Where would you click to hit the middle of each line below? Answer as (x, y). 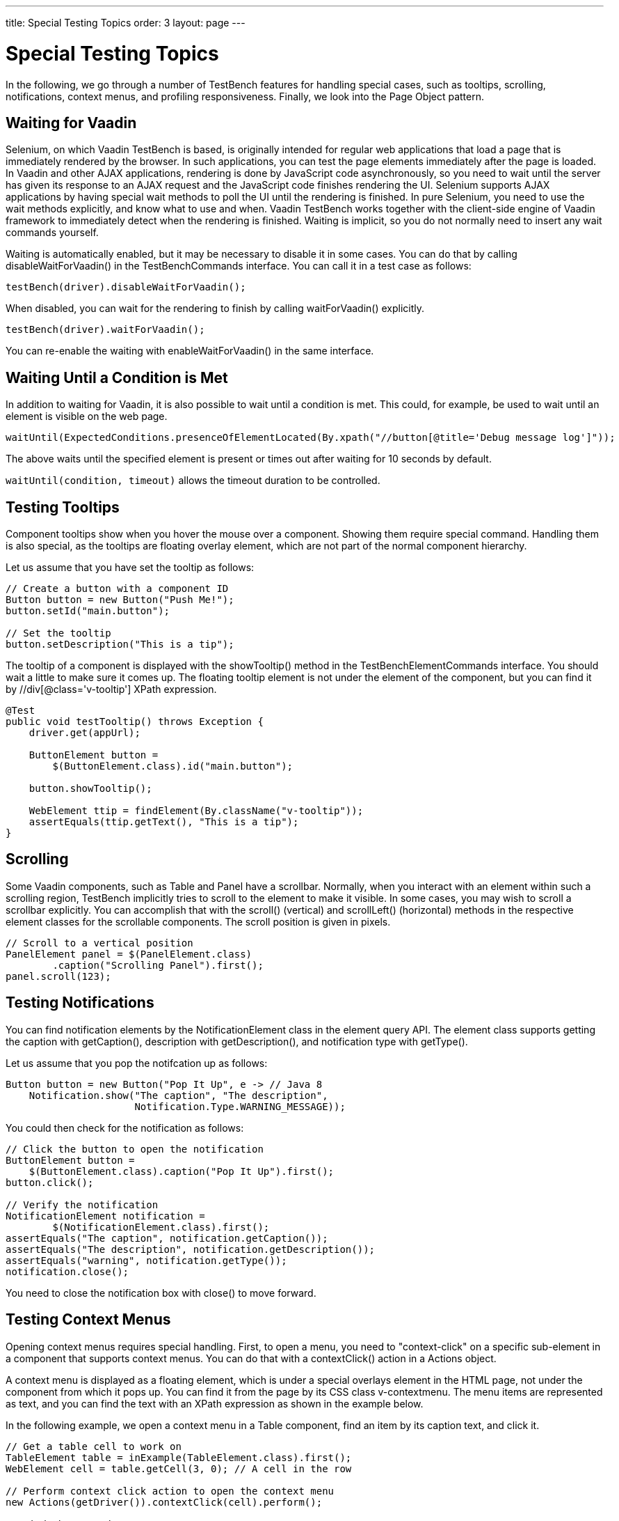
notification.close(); (67, 1271)
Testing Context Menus (88, 1320)
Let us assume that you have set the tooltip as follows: (130, 568)
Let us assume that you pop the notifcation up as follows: (137, 1063)
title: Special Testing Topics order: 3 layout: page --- (126, 23)
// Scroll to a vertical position (99, 943)
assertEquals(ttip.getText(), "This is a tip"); (164, 822)
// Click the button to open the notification (135, 1149)
